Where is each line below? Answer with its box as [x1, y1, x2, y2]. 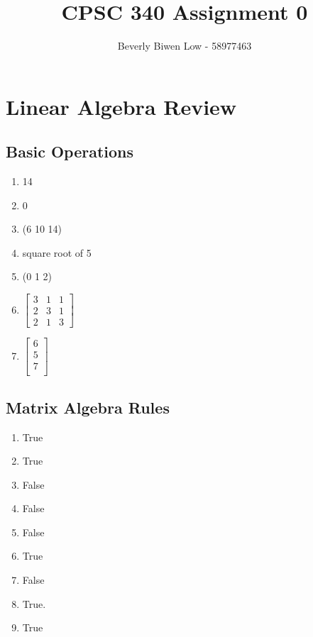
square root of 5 [22, 245, 92, 260]
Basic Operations [6, 140, 134, 162]
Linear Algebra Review [6, 92, 237, 121]
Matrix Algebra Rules [6, 396, 170, 418]
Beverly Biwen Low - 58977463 [117, 38, 252, 53]
